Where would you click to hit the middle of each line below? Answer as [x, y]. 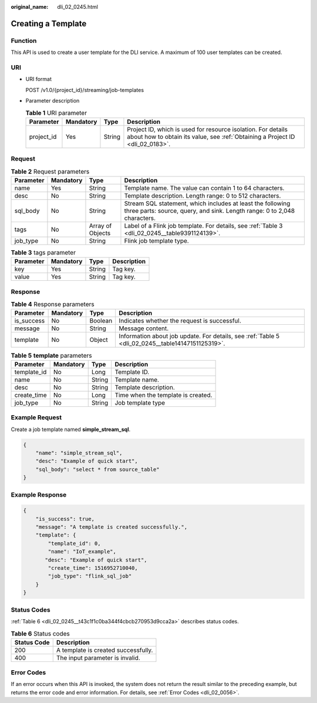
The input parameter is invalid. [98, 658]
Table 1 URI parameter [56, 113]
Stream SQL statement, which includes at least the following [207, 203]
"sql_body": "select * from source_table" [97, 469]
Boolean [101, 321]
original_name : [30, 7]
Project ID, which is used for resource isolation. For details [207, 129]
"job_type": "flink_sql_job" [90, 576]
